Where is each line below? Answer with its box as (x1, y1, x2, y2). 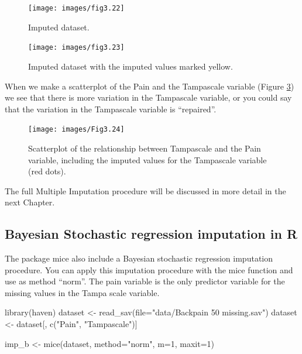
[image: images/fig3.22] (28, 4, 125, 12)
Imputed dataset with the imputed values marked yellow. (28, 60, 233, 72)
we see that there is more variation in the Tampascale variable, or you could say (5, 91, 292, 104)
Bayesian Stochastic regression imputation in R (5, 225, 298, 243)
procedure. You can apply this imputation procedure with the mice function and (5, 263, 293, 276)
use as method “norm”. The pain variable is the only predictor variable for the (5, 275, 285, 287)
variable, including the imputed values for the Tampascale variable (28, 153, 267, 166)
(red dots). (28, 165, 66, 177)
